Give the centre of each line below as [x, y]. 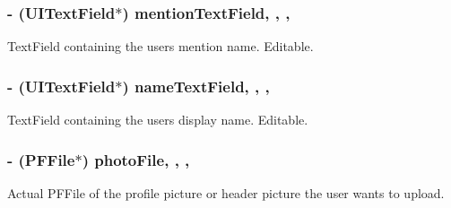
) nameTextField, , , [196, 86]
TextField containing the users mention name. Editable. [160, 46]
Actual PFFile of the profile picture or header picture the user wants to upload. [226, 192]
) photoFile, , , [136, 159]
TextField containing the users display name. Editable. [158, 120]
